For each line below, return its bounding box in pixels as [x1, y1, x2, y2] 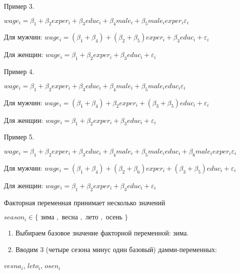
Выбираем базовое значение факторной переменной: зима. [15, 228, 189, 238]
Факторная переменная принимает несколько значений [4, 197, 165, 207]
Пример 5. [4, 132, 35, 142]
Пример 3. [4, 1, 35, 11]
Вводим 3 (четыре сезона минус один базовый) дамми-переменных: [15, 244, 217, 254]
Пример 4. [4, 66, 35, 77]
